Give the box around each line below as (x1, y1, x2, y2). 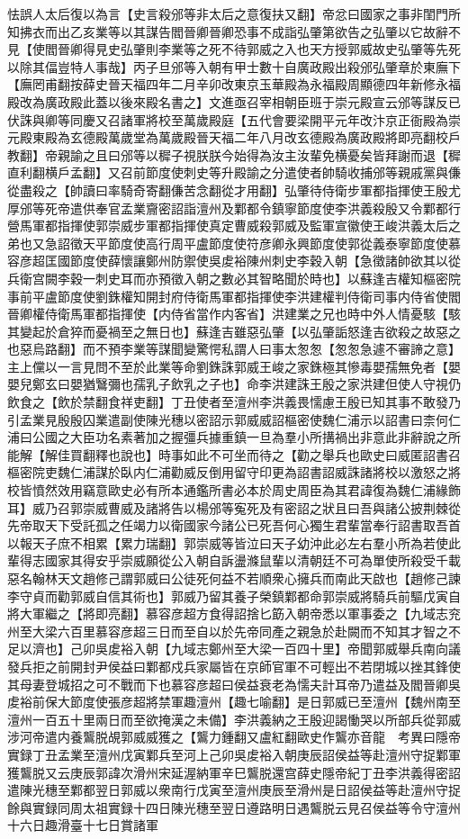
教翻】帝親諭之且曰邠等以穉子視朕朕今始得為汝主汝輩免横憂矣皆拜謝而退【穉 (7, 145, 461, 164)
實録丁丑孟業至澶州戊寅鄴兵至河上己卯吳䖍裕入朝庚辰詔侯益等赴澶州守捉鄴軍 (7, 744, 461, 763)
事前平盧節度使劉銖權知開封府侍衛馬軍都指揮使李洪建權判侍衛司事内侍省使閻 (7, 286, 461, 305)
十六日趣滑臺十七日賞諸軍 (7, 816, 158, 834)
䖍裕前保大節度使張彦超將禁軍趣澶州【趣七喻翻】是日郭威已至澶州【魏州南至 (7, 692, 461, 711)
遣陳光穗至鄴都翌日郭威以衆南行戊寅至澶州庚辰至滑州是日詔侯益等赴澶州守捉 (7, 780, 461, 799)
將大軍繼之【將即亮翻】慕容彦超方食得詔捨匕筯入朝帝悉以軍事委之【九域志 (7, 604, 448, 623)
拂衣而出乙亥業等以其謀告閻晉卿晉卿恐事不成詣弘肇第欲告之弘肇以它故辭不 (19, 22, 461, 41)
